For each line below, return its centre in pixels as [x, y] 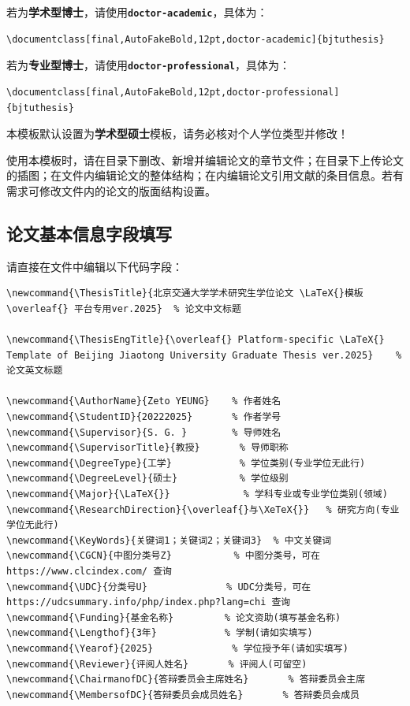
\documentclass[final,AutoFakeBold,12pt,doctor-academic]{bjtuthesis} [196, 39]
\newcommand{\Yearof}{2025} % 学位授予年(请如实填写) [177, 648]
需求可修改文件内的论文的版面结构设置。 [111, 190]
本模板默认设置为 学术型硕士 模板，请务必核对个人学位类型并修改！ [177, 134]
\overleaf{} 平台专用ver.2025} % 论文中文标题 [124, 308]
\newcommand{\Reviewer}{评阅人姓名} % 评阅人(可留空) [157, 664]
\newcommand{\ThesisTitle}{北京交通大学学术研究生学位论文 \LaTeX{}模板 [185, 294]
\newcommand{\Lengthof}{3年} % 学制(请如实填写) [160, 633]
